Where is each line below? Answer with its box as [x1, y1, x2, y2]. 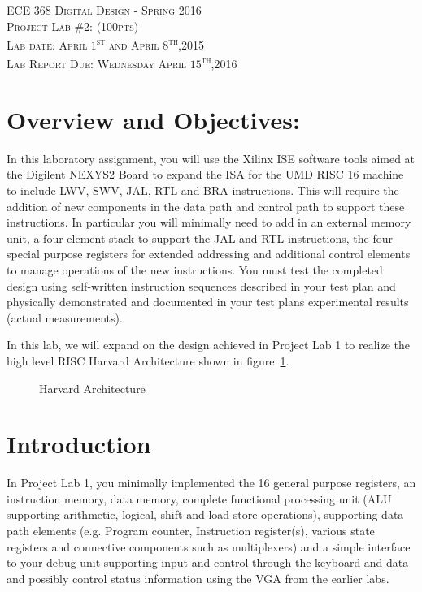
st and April [96, 34, 159, 53]
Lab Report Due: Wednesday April [7, 55, 187, 72]
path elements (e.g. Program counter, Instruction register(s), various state [7, 522, 375, 539]
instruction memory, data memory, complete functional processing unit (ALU [7, 490, 392, 507]
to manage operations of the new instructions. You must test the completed [7, 261, 383, 278]
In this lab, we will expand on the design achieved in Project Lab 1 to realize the [7, 336, 411, 353]
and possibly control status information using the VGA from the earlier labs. [7, 569, 389, 586]
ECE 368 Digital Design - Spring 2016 [7, 2, 202, 18]
